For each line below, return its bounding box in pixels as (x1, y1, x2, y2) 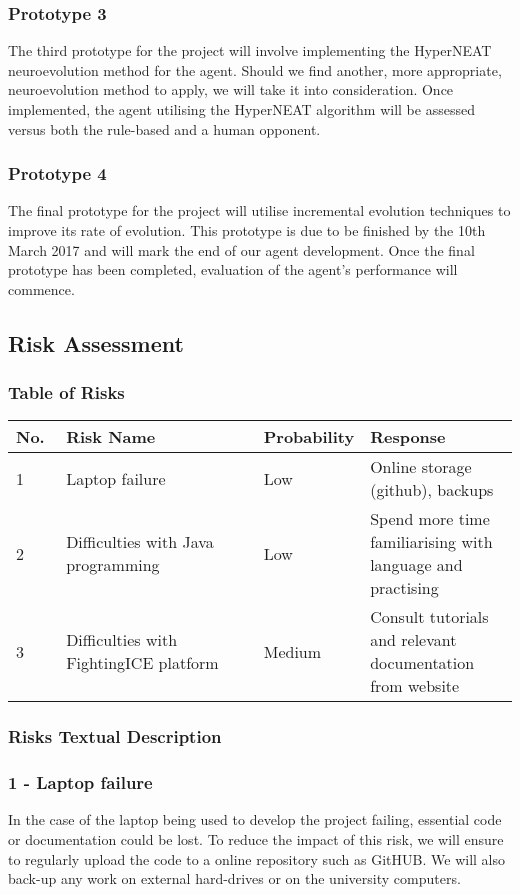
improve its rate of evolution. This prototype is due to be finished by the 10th (8, 220, 486, 240)
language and (370, 553, 463, 577)
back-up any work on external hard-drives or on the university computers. (8, 868, 461, 889)
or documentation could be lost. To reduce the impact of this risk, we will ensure (8, 829, 504, 850)
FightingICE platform (66, 651, 219, 675)
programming (66, 553, 160, 577)
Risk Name (66, 425, 156, 449)
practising (370, 576, 439, 600)
